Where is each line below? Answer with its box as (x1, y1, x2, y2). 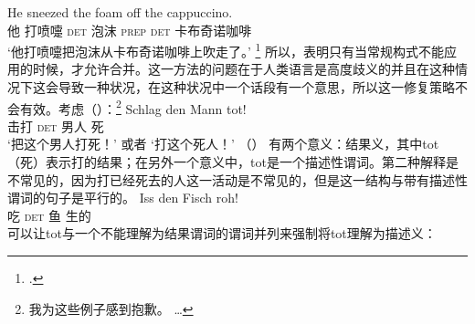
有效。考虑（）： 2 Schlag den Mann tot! (19, 96, 247, 118)
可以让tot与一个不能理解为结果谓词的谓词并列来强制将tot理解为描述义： (7, 224, 437, 243)
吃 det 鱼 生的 (7, 205, 91, 225)
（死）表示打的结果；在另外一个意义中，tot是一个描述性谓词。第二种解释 (7, 152, 446, 172)
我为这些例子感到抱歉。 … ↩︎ (28, 298, 194, 318)
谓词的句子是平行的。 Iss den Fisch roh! (7, 188, 238, 207)
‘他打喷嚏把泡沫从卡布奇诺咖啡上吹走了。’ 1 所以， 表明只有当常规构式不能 (7, 39, 444, 60)
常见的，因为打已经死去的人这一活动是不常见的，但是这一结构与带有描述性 (19, 170, 468, 189)
